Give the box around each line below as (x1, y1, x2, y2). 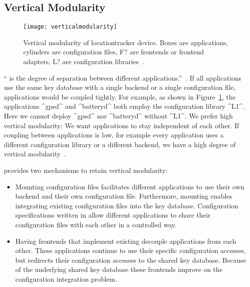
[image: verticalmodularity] (23, 23, 117, 31)
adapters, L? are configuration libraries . (23, 56, 144, 67)
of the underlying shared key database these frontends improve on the (15, 264, 223, 274)
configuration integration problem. (15, 273, 117, 284)
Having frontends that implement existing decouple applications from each (15, 236, 236, 246)
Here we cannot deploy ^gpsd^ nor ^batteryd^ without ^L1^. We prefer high (4, 111, 233, 121)
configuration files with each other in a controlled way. (15, 219, 177, 229)
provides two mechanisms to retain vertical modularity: (4, 165, 168, 175)
